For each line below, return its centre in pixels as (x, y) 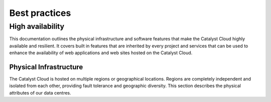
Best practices (40, 13)
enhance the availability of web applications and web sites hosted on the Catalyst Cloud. (101, 53)
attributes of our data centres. (40, 93)
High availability (37, 26)
